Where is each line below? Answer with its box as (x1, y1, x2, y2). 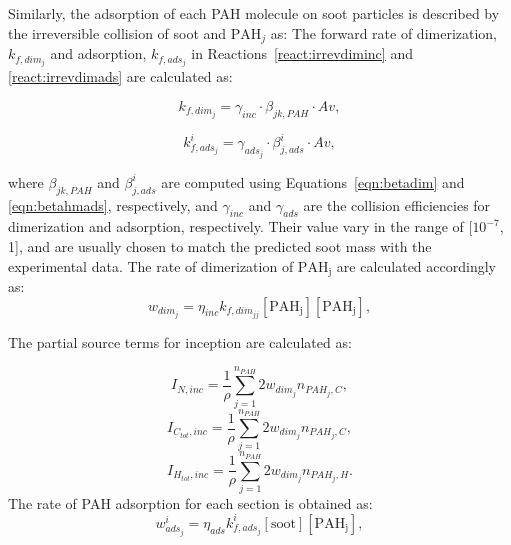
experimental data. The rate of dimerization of (8, 255, 294, 276)
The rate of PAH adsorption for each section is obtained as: (8, 492, 373, 513)
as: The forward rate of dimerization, (270, 22, 498, 43)
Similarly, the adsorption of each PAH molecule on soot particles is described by (8, 3, 500, 23)
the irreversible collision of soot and (8, 22, 227, 43)
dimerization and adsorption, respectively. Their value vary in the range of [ (8, 216, 473, 237)
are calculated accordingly (336, 255, 496, 276)
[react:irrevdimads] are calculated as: (8, 66, 233, 87)
